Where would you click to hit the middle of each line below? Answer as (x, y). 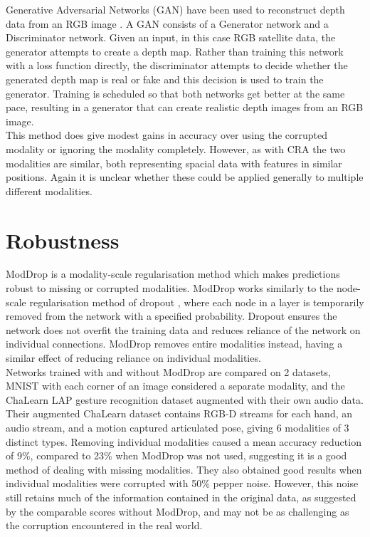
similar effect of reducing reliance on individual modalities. (133, 358)
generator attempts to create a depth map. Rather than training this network (175, 51)
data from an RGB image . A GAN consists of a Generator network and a (167, 23)
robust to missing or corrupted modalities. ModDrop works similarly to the (170, 288)
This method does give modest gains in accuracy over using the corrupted (167, 135)
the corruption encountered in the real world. (104, 525)
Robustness (63, 240)
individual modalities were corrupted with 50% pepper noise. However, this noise (182, 483)
